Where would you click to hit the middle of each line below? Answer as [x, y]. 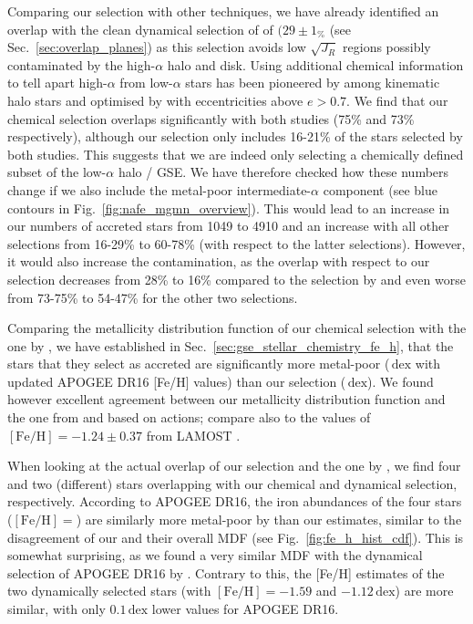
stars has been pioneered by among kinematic [313, 83]
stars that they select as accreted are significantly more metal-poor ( [199, 364]
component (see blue [380, 189]
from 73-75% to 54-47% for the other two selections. [153, 297]
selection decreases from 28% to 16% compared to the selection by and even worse [236, 279]
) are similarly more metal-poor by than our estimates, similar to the [269, 520]
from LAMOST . [193, 435]
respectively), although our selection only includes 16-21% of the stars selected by [235, 136]
